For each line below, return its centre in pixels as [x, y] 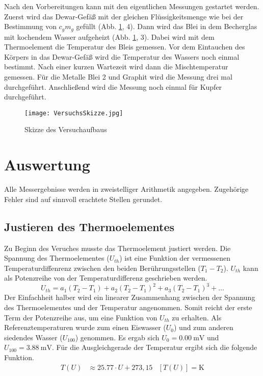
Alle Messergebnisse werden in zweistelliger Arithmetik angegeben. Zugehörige [126, 189]
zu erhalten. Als [197, 317]
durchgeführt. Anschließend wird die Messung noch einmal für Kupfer [113, 86]
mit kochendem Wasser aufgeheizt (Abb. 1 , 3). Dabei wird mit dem [109, 36]
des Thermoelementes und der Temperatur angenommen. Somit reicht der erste [128, 307]
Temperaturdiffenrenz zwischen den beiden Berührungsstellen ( [102, 268]
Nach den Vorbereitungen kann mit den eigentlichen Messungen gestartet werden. [132, 6]
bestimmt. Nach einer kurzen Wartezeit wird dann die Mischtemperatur [116, 67]
